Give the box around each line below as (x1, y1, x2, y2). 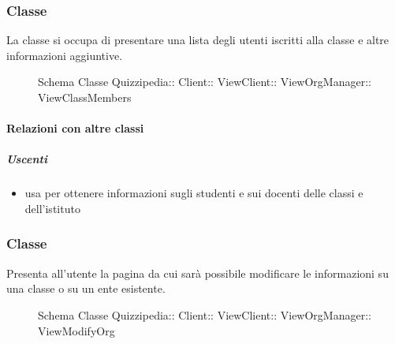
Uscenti (6, 151, 47, 167)
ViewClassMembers (38, 89, 132, 105)
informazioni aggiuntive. (6, 47, 123, 63)
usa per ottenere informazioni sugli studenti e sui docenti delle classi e (24, 185, 363, 201)
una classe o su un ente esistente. (6, 280, 166, 297)
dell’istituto (24, 200, 80, 216)
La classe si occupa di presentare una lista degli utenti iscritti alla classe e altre (6, 32, 389, 48)
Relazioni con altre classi (6, 120, 144, 136)
